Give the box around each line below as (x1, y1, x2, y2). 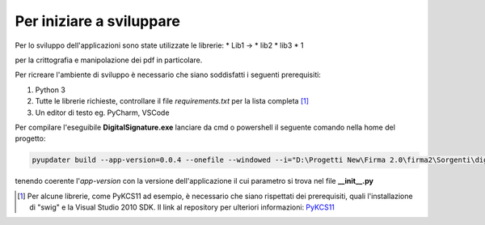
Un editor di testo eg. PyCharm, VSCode (35, 108, 170, 117)
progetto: (15, 134, 46, 143)
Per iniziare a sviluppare (15, 12, 181, 30)
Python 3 (35, 85, 66, 95)
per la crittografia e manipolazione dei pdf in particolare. (15, 55, 203, 65)
